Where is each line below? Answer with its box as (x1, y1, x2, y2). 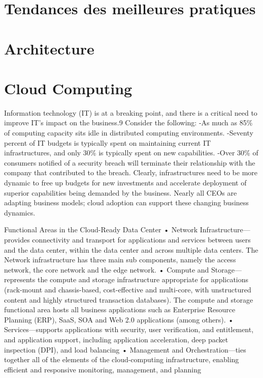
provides (4, 234, 30, 245)
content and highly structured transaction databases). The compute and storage (4, 294, 253, 305)
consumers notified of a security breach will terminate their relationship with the (4, 157, 255, 168)
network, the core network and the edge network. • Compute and (4, 264, 209, 275)
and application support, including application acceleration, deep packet (4, 334, 228, 344)
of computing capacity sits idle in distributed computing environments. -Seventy (4, 127, 253, 138)
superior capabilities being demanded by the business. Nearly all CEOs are (4, 187, 237, 198)
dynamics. (4, 207, 36, 218)
